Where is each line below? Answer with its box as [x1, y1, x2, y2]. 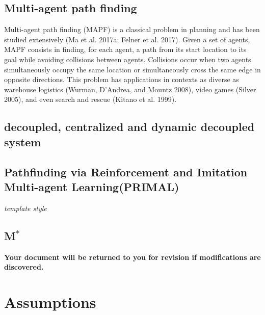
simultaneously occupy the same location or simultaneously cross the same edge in [4, 64, 261, 74]
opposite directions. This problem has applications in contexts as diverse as [4, 74, 239, 85]
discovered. [4, 261, 44, 272]
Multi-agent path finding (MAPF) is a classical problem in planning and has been [4, 24, 260, 35]
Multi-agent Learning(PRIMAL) [4, 178, 179, 194]
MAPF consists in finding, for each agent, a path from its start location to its [4, 44, 247, 55]
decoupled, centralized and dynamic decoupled [4, 119, 255, 135]
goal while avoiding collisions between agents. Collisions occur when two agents [4, 54, 251, 64]
